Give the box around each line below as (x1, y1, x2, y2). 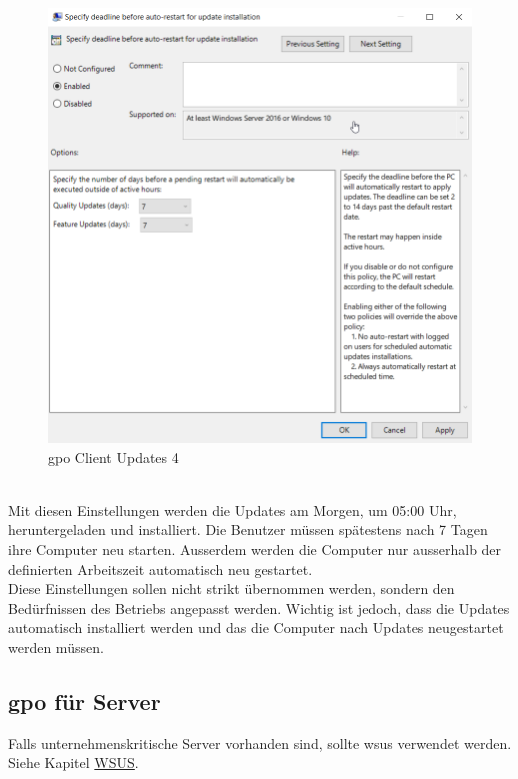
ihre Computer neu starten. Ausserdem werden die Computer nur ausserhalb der (8, 538, 502, 559)
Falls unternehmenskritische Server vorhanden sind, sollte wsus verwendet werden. (8, 732, 512, 753)
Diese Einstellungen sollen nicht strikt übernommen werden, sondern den (8, 578, 455, 599)
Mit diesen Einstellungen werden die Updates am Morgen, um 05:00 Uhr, (8, 499, 457, 520)
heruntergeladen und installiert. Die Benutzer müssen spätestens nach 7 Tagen (8, 519, 488, 540)
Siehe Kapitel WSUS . (8, 752, 139, 773)
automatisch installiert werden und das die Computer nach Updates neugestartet (8, 617, 504, 638)
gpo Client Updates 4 (48, 446, 179, 467)
